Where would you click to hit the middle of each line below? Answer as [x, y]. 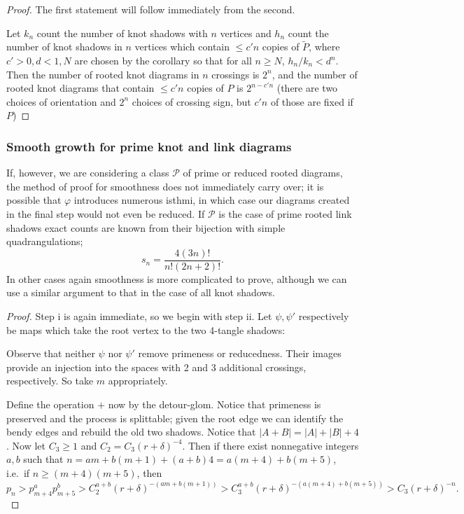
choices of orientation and [61, 101]
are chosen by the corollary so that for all [163, 60]
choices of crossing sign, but [191, 101]
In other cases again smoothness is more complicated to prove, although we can [177, 278]
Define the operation [50, 404]
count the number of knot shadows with [122, 33]
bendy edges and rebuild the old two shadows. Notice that [131, 432]
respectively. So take [50, 381]
